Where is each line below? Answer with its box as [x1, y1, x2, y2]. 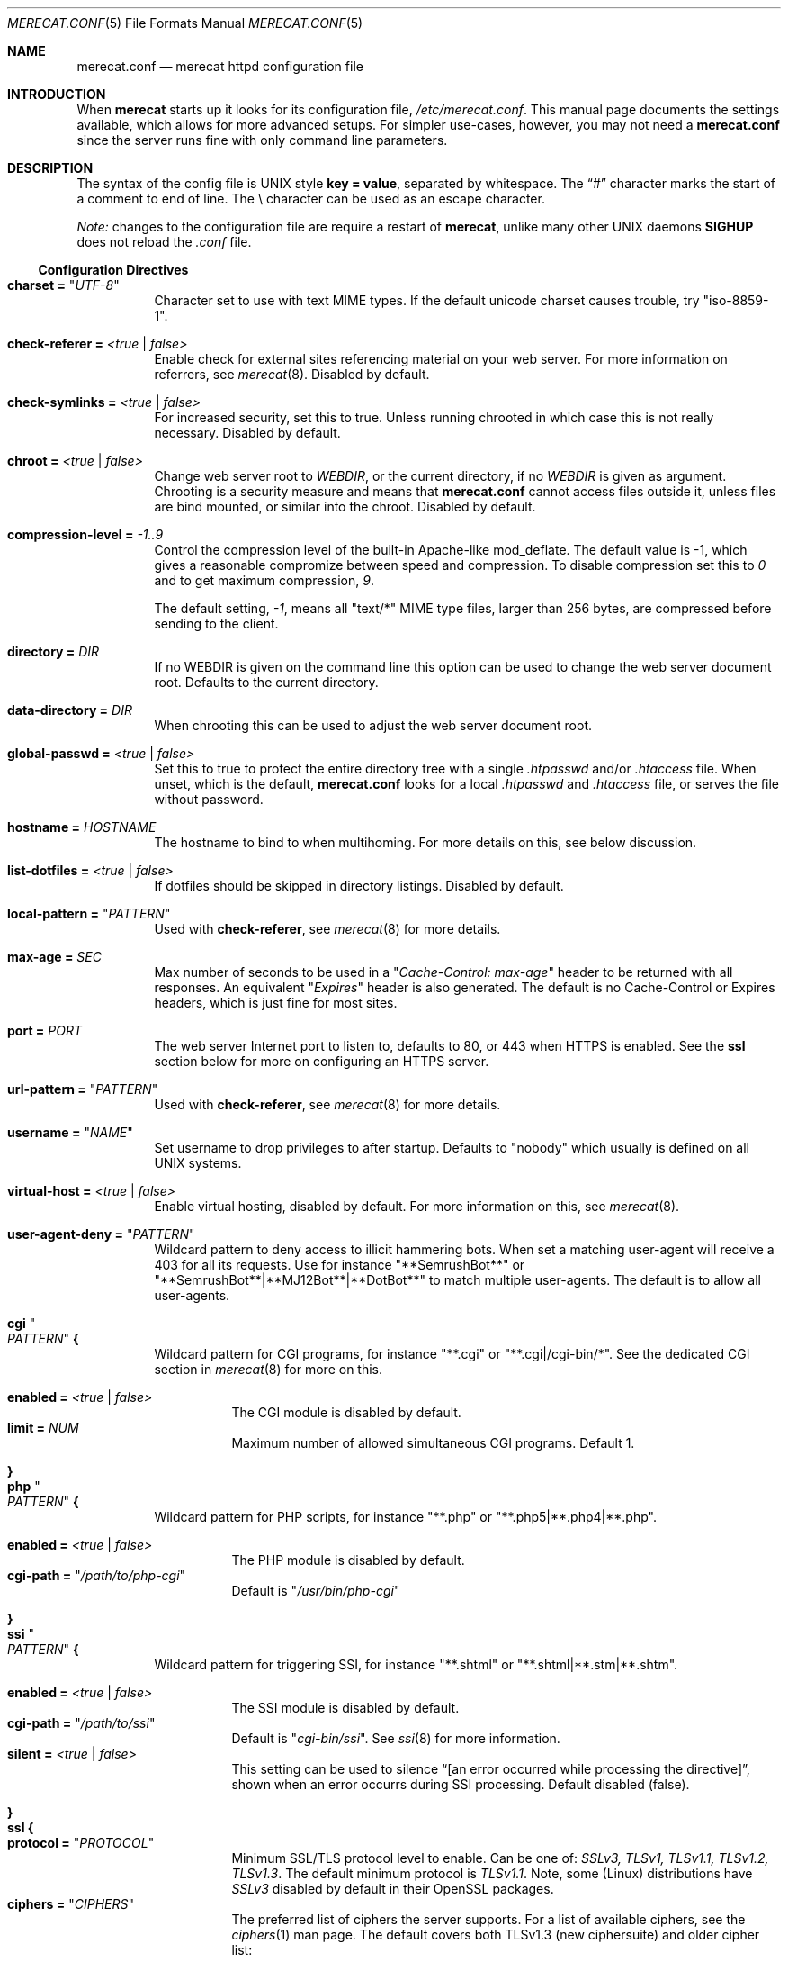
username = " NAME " [7, 1125, 133, 1140]
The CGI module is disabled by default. [231, 1405, 461, 1420]
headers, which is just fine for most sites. [154, 995, 398, 1010]
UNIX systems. [154, 1155, 242, 1171]
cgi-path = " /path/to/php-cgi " [7, 1568, 186, 1583]
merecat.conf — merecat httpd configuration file [76, 59, 363, 74]
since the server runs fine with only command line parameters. [76, 132, 448, 148]
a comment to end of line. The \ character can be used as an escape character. [76, 191, 545, 206]
